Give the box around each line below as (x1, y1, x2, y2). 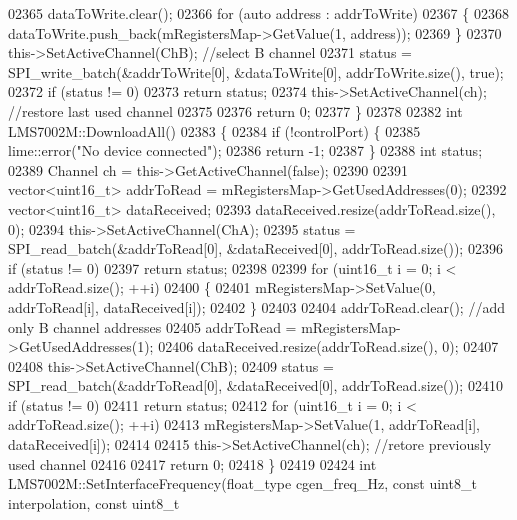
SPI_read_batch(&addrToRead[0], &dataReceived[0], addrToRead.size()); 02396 (8, 238, 503, 259)
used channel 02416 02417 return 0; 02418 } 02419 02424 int (8, 453, 377, 474)
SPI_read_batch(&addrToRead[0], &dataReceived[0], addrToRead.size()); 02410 (8, 375, 503, 396)
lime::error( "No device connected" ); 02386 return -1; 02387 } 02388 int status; (8, 140, 483, 161)
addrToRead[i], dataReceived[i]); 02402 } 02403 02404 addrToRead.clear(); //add (8, 296, 505, 317)
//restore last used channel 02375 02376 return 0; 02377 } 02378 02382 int (8, 100, 463, 121)
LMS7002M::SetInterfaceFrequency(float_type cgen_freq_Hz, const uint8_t (8, 473, 477, 494)
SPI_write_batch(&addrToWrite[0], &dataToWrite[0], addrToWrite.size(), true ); (8, 61, 504, 82)
